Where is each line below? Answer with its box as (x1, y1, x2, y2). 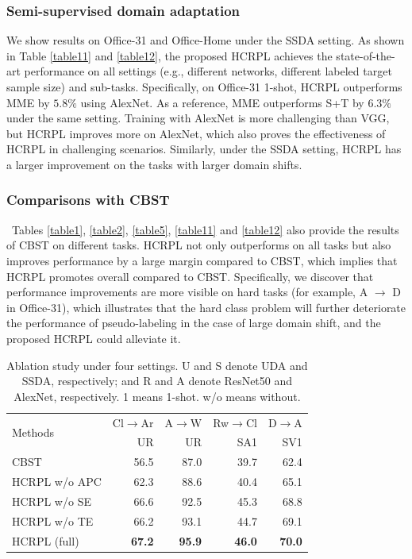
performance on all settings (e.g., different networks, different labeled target (24, 63, 392, 79)
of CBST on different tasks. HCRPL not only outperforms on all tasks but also (6, 237, 391, 253)
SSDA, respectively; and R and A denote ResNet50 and (21, 372, 293, 389)
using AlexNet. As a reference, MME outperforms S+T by (80, 94, 364, 110)
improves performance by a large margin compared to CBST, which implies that (6, 252, 398, 268)
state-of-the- (336, 47, 395, 64)
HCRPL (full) (12, 532, 79, 549)
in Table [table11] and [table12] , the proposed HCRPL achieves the (6, 47, 333, 64)
